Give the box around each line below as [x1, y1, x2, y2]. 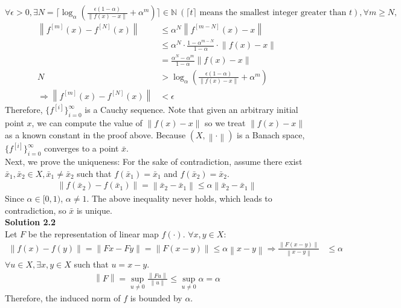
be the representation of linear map [28, 227, 159, 240]
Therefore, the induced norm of [5, 292, 121, 304]
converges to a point [44, 142, 119, 155]
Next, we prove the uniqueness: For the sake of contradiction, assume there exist [5, 155, 303, 167]
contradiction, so [5, 204, 66, 216]
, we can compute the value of [31, 117, 143, 129]
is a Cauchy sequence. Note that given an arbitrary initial [85, 103, 298, 116]
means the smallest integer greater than [199, 8, 347, 17]
